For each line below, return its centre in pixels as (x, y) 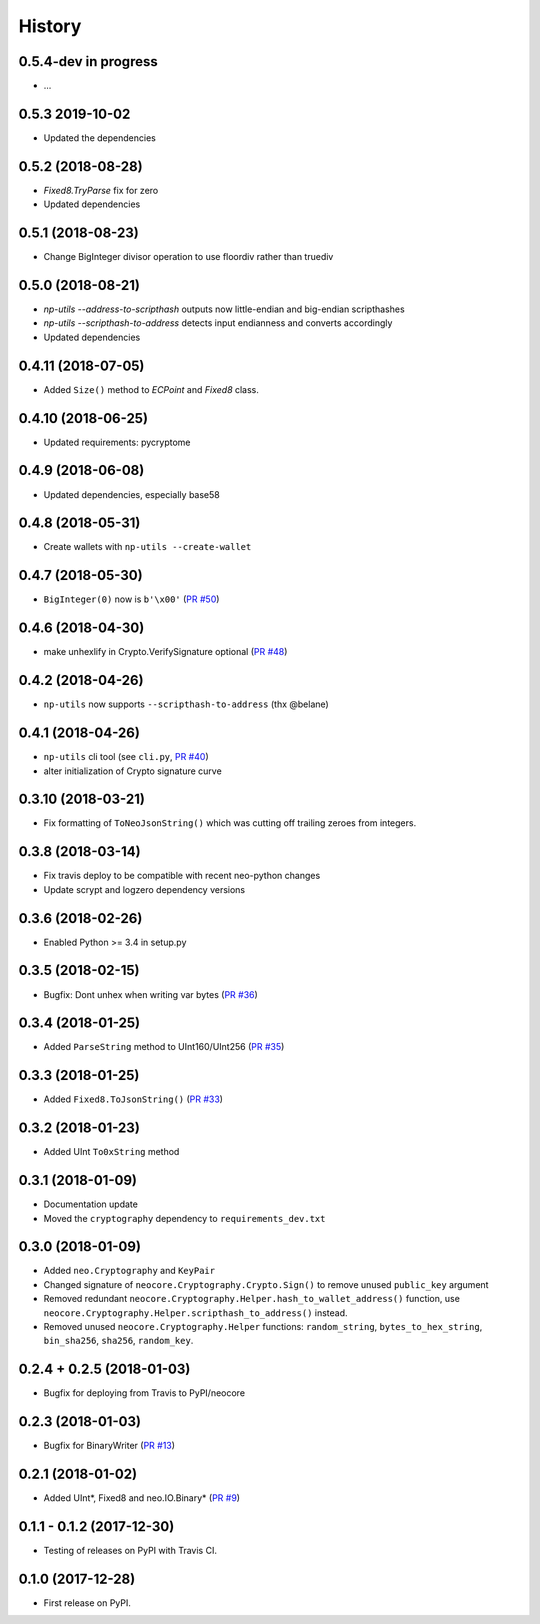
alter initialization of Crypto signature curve (132, 771)
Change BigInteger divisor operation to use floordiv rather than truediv (188, 257)
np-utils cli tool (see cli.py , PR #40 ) (126, 757)
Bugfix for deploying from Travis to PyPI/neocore (144, 1393)
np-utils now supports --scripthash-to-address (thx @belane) (186, 704)
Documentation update (91, 1204)
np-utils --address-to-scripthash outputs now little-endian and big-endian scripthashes (224, 309)
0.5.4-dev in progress (88, 61)
